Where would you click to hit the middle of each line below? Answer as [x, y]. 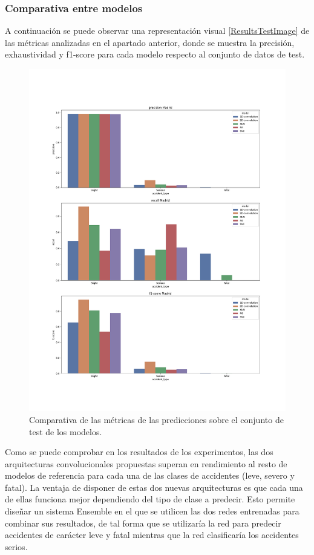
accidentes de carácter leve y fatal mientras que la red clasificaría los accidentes [152, 535]
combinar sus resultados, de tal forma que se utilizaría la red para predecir [143, 523]
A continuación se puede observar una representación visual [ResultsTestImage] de [157, 31]
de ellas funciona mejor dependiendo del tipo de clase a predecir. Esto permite [150, 499]
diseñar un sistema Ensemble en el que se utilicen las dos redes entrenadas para [152, 511]
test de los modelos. [66, 431]
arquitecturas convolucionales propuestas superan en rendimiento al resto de [146, 463]
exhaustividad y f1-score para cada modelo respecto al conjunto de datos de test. [155, 54]
